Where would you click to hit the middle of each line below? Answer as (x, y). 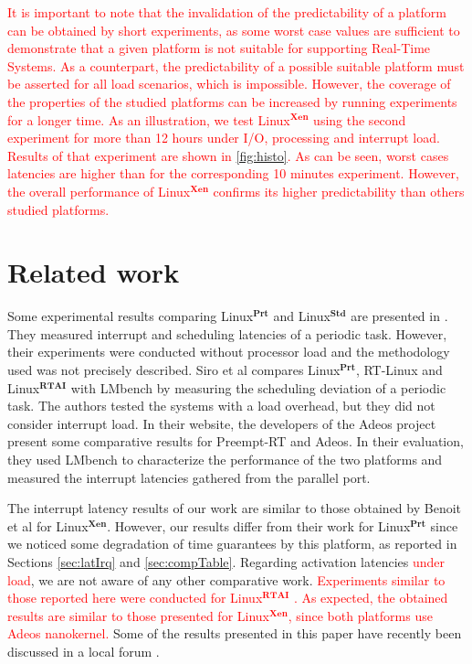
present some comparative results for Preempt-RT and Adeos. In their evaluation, (236, 441)
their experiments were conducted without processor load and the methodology (229, 352)
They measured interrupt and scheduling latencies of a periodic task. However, (227, 333)
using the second (360, 119)
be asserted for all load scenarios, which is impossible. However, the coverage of (229, 84)
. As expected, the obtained (371, 598)
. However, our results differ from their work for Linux (259, 525)
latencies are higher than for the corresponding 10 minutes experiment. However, (233, 173)
